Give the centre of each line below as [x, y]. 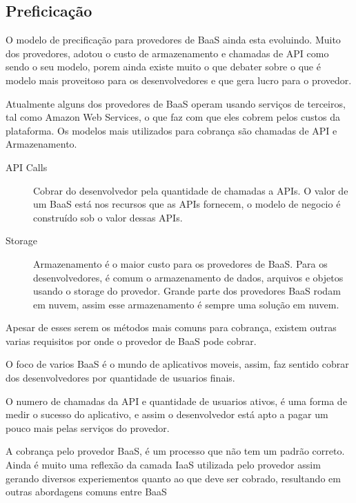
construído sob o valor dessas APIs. [108, 217]
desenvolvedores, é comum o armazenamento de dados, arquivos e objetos [188, 277]
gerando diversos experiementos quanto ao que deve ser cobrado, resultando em [173, 478]
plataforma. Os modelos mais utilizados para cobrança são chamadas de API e [171, 130]
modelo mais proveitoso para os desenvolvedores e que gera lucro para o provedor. [179, 80]
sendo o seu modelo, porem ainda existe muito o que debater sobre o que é [163, 67]
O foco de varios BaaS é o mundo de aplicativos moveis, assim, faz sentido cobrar [177, 364]
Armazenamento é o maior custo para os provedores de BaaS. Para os [180, 263]
